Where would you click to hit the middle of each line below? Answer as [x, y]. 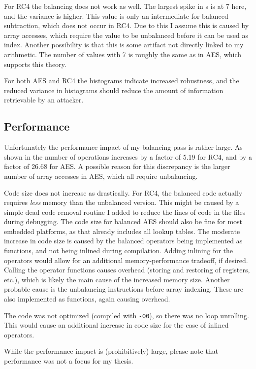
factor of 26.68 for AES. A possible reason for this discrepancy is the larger [117, 166]
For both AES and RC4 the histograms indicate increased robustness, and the [122, 81]
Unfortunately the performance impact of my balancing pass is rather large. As [123, 147]
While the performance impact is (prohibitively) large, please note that [111, 351]
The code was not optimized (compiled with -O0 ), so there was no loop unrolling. [127, 315]
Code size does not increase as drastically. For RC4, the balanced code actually [123, 192]
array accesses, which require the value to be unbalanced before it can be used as [126, 35]
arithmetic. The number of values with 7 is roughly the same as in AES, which [123, 54]
